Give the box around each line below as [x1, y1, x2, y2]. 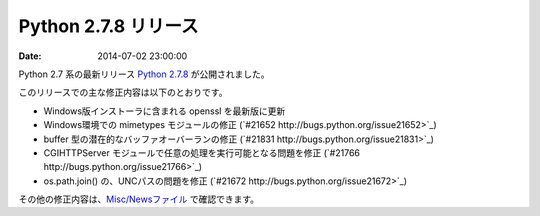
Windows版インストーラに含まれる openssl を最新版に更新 [43, 105, 286, 117]
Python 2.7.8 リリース [18, 15, 199, 37]
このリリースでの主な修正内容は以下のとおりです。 [18, 86, 228, 99]
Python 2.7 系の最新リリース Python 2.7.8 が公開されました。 [18, 68, 270, 80]
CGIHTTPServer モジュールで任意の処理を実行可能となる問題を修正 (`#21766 [43, 146, 360, 159]
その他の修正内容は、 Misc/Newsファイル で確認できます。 [18, 193, 260, 205]
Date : [18, 50, 42, 62]
